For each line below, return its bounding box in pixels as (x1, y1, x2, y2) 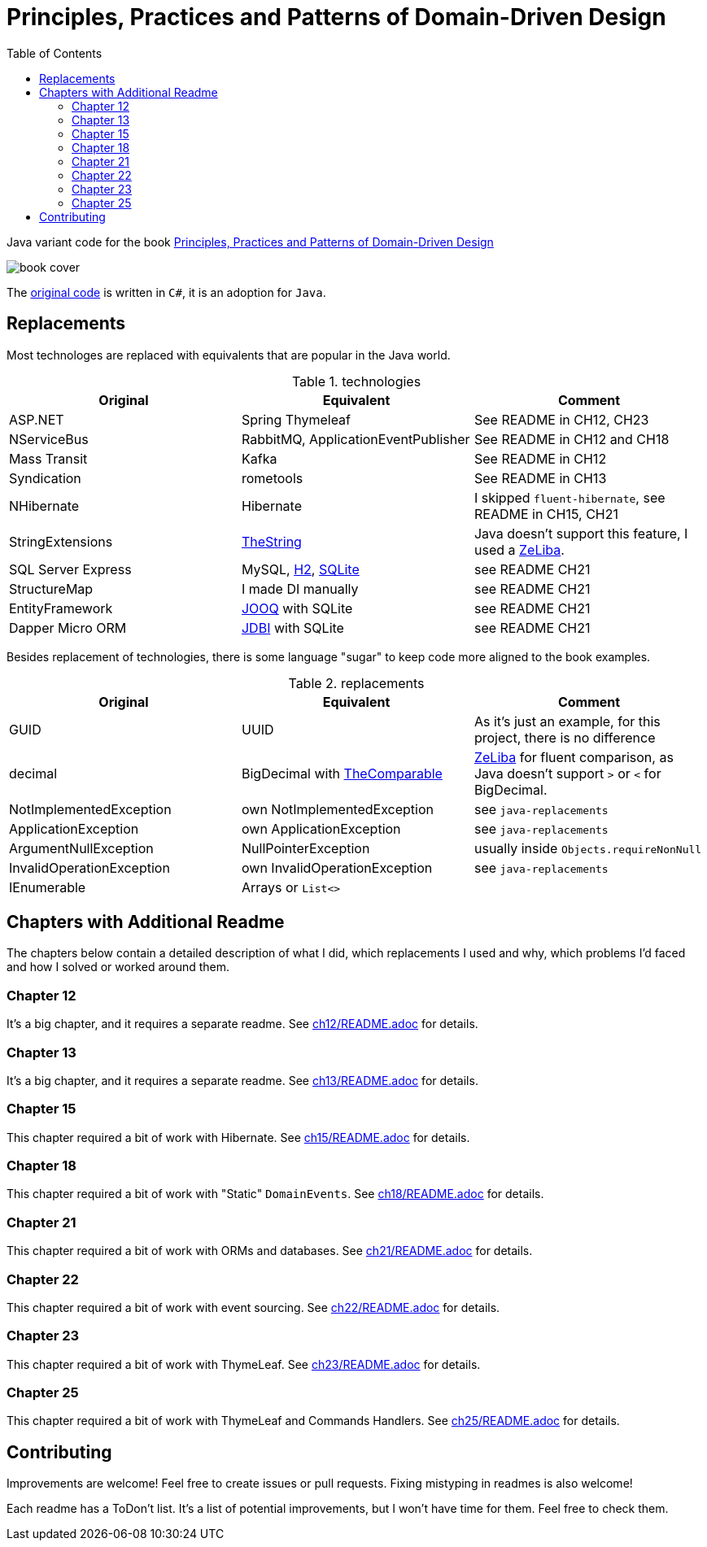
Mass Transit (9, 450, 88, 467)
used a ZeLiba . (474, 541, 565, 558)
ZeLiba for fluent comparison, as (474, 748, 674, 765)
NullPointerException (241, 839, 370, 856)
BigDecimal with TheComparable (241, 765, 443, 782)
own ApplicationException (241, 820, 401, 837)
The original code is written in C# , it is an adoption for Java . (7, 285, 326, 299)
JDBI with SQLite (241, 619, 344, 636)
